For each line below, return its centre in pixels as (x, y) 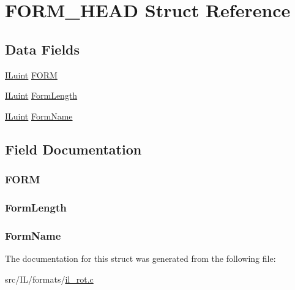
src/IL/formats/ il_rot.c (49, 279)
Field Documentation (73, 149)
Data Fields (43, 49)
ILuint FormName (39, 116)
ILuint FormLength (41, 95)
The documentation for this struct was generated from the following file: (140, 258)
